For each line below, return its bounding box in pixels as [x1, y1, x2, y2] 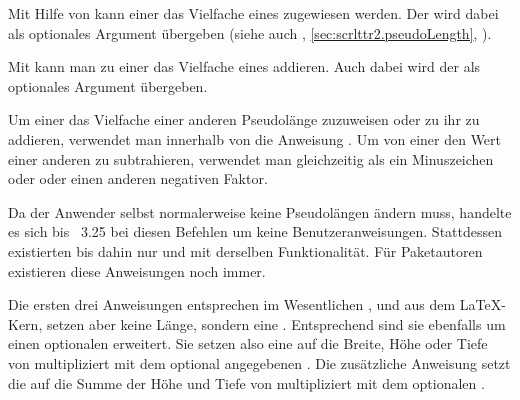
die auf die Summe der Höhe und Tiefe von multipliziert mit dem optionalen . [8, 372, 485, 393]
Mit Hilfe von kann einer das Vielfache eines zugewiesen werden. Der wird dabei [8, 3, 499, 23]
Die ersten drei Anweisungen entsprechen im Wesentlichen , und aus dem [8, 294, 456, 315]
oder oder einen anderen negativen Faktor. [8, 168, 268, 189]
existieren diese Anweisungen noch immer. [8, 260, 266, 281]
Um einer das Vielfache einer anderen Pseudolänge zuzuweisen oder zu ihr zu [8, 109, 480, 130]
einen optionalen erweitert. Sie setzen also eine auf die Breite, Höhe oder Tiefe [8, 333, 488, 354]
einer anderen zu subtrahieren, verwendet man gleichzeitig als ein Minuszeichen [8, 148, 494, 169]
